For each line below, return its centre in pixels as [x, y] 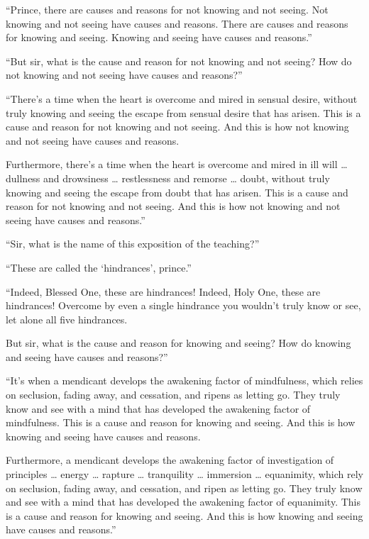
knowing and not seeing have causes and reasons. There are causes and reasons [177, 23]
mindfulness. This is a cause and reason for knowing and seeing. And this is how [181, 422]
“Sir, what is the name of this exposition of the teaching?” [133, 244]
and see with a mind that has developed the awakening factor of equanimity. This [183, 502]
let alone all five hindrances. [67, 319]
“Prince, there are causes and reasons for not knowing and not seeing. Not [167, 9]
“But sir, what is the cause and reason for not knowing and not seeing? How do [179, 61]
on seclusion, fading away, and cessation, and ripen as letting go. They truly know [184, 488]
